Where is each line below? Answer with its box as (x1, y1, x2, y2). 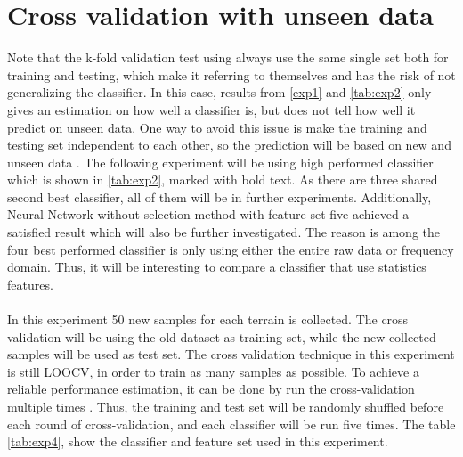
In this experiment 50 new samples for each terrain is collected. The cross (7, 310, 409, 329)
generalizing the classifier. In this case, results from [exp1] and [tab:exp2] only (7, 83, 432, 102)
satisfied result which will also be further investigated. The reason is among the (7, 223, 441, 241)
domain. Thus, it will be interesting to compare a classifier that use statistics (7, 257, 426, 276)
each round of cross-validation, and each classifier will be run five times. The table (7, 414, 456, 433)
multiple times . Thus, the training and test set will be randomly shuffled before (7, 397, 444, 415)
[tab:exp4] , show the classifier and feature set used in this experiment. (7, 432, 388, 451)
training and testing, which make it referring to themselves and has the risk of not (7, 65, 456, 84)
